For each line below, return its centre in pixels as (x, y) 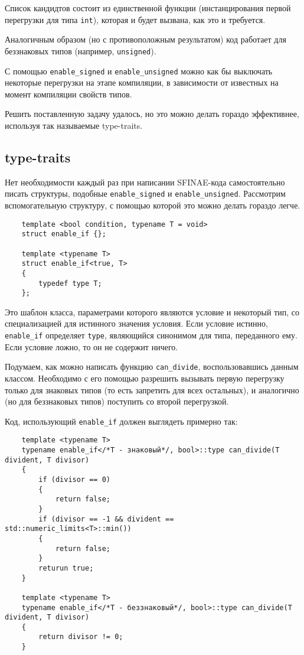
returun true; (66, 568)
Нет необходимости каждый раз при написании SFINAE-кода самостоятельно (145, 182)
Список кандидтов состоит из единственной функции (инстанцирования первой (148, 8)
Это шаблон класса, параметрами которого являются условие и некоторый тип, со (152, 312)
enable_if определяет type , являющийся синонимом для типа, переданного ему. (151, 335)
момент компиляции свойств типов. (68, 94)
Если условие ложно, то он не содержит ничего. (91, 346)
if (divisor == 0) (74, 479)
